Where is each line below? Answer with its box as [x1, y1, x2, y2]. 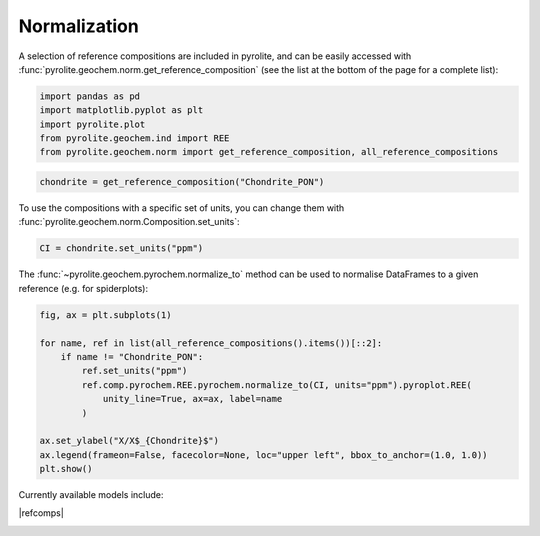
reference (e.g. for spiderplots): [18, 282, 149, 294]
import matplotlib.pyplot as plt [39, 105, 204, 116]
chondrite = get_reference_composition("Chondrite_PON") [39, 176, 325, 188]
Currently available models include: [18, 489, 164, 501]
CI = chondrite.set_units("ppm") [39, 243, 204, 254]
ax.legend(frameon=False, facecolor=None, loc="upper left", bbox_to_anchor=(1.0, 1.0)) [39, 449, 489, 460]
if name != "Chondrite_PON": [60, 351, 204, 362]
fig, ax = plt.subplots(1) [39, 309, 172, 320]
